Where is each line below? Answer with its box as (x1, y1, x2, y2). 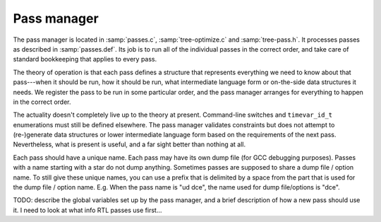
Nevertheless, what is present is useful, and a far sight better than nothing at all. (13, 140, 246, 148)
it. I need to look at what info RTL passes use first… (13, 206, 162, 214)
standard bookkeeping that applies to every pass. (13, 55, 157, 64)
